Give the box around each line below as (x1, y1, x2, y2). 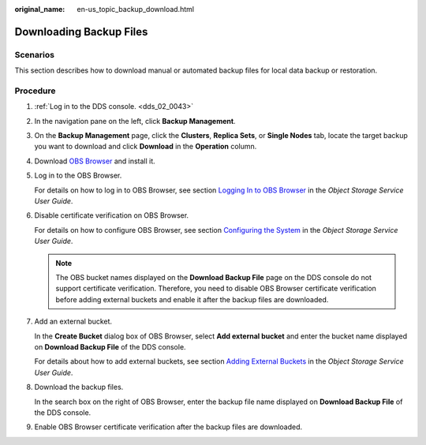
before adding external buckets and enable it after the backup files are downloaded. (55, 294, 329, 304)
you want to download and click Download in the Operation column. (34, 142, 257, 151)
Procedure (14, 85, 56, 96)
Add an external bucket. (34, 316, 113, 327)
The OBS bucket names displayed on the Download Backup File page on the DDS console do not (55, 272, 372, 282)
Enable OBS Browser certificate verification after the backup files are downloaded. (34, 422, 303, 432)
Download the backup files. (34, 383, 124, 392)
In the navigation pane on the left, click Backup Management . (34, 116, 236, 125)
